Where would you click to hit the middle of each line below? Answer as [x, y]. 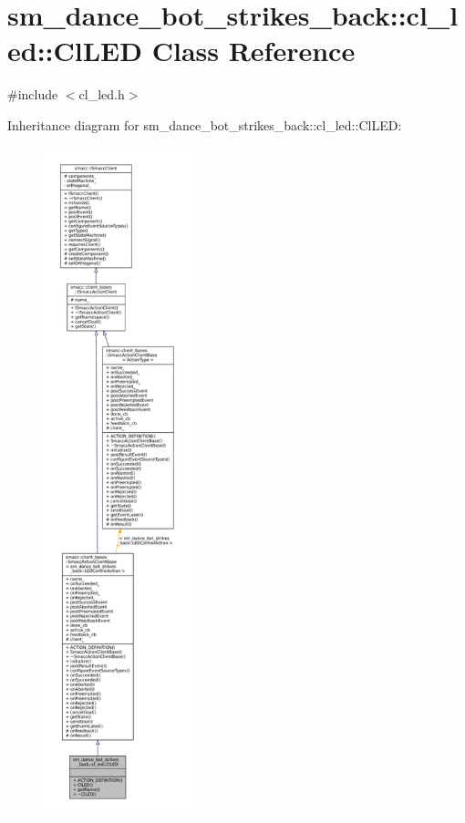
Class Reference [253, 51]
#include [33, 94]
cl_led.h [102, 94]
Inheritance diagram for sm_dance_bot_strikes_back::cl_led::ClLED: [205, 124]
